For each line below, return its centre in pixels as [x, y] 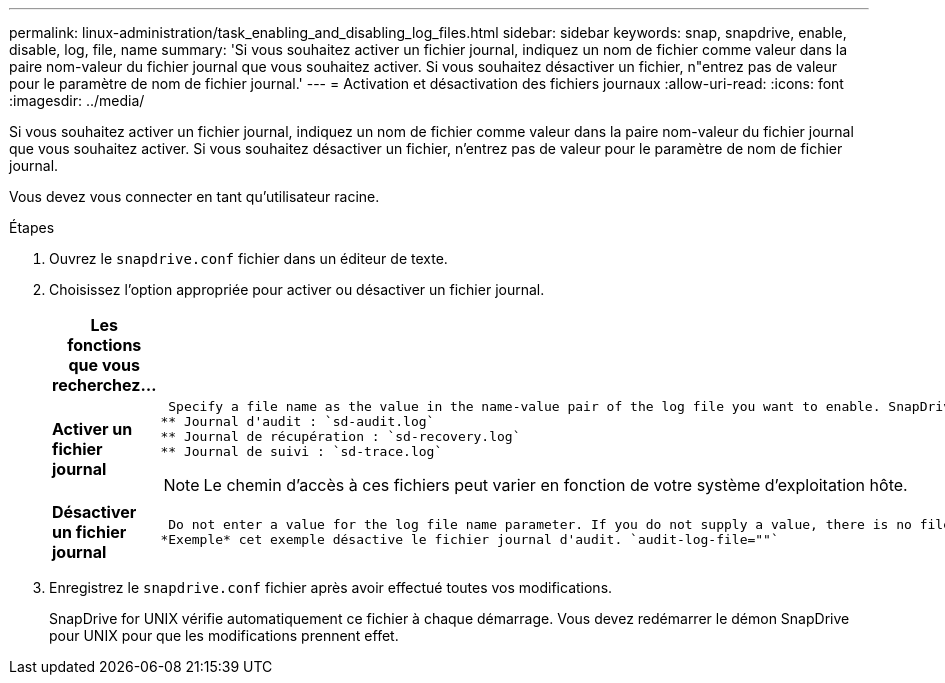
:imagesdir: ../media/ [77, 100]
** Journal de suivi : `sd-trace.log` [301, 451]
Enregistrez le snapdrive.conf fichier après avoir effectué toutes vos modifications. [331, 587]
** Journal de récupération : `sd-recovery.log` [340, 436]
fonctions [104, 345]
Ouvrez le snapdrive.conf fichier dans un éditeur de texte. [248, 258]
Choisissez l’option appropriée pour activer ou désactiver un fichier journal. [297, 289]
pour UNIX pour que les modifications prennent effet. [224, 635]
